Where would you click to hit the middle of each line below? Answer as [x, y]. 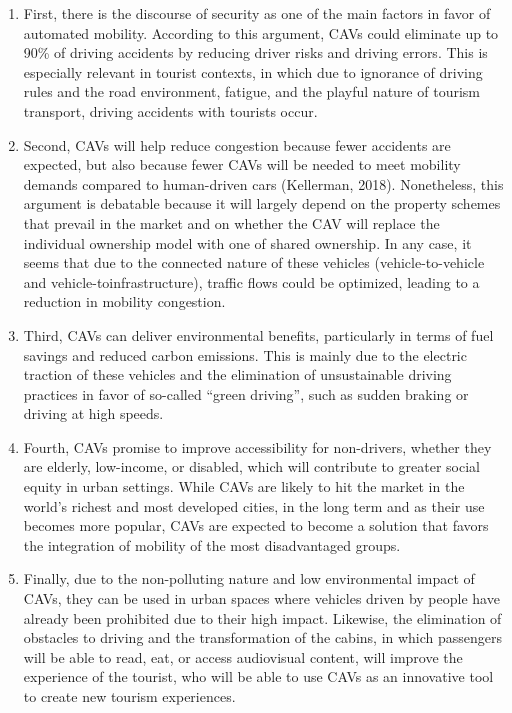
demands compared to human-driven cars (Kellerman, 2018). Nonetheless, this [263, 183]
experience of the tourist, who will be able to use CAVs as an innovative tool [258, 676]
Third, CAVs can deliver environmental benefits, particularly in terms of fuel [258, 334]
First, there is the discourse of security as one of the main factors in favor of [257, 13]
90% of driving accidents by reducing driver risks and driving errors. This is [255, 52]
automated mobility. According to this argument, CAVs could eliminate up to [261, 32]
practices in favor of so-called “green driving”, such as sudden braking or [246, 393]
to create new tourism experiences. [129, 696]
